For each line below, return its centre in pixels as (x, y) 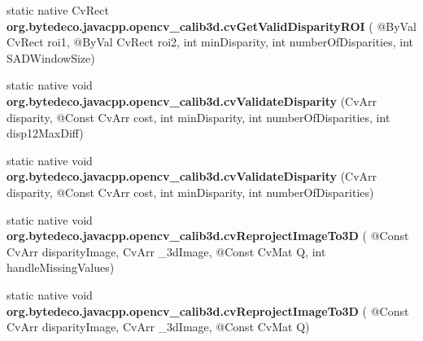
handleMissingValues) (61, 267)
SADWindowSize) (51, 57)
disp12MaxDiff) (45, 133)
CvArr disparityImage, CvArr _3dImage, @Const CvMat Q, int (166, 251)
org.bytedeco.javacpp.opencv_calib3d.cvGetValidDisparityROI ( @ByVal (211, 26)
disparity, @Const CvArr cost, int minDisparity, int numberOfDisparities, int (198, 117)
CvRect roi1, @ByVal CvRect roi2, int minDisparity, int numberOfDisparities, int (210, 42)
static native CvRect (58, 10)
